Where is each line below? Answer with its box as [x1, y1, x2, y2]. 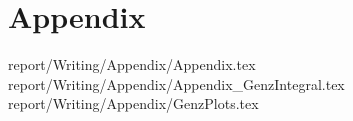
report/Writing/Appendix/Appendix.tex [8, 54, 256, 75]
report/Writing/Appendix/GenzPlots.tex [8, 93, 259, 114]
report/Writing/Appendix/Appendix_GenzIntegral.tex [8, 73, 345, 94]
